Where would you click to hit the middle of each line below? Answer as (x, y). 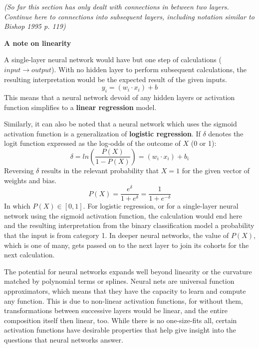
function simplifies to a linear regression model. (80, 107)
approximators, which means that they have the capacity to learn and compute (125, 291)
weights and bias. (30, 180)
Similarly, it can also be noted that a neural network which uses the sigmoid (121, 124)
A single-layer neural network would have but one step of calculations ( (113, 59)
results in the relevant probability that (100, 170)
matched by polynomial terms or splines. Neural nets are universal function (119, 281)
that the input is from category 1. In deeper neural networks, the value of (117, 235)
